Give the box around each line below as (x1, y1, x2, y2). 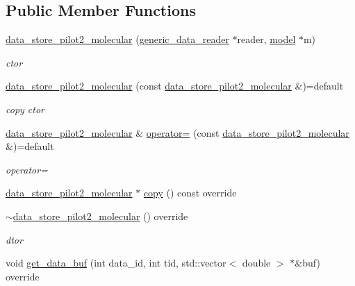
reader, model (237, 32, 296, 47)
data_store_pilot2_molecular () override (13, 208, 188, 223)
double (242, 255, 271, 270)
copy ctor (6, 101, 44, 116)
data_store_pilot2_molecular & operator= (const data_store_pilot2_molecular (6, 125, 349, 140)
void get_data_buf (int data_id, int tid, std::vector (6, 255, 226, 270)
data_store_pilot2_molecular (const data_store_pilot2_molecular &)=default (6, 78, 344, 93)
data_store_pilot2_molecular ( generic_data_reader (6, 32, 229, 47)
